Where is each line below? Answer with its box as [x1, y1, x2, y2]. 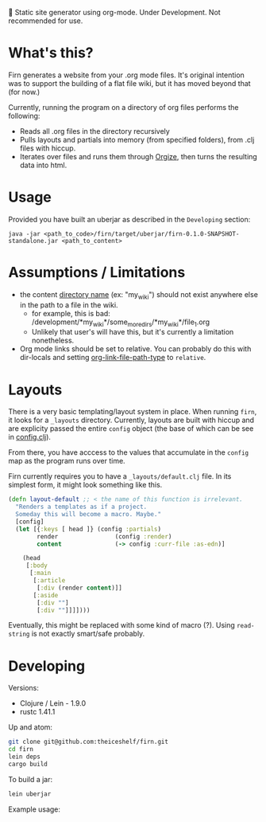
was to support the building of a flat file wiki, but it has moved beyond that [8, 78, 252, 88]
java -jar [8, 229, 41, 238]
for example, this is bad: [31, 308, 111, 318]
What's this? [8, 44, 94, 62]
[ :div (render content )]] [37, 584, 123, 592]
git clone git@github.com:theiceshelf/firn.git [8, 738, 169, 746]
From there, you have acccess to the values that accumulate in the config [8, 448, 249, 457]
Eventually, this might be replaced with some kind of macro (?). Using [8, 620, 236, 630]
